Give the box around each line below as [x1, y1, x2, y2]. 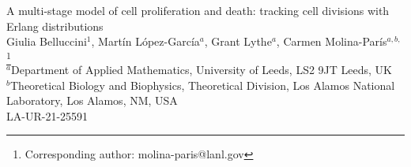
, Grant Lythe [204, 33, 272, 50]
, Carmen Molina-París [276, 33, 387, 50]
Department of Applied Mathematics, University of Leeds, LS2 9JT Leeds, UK [10, 61, 392, 78]
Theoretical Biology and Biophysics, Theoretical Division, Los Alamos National [9, 76, 395, 93]
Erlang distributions [6, 17, 104, 34]
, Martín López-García [91, 33, 200, 50]
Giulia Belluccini [6, 33, 87, 50]
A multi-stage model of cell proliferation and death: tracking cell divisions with [6, 2, 390, 18]
